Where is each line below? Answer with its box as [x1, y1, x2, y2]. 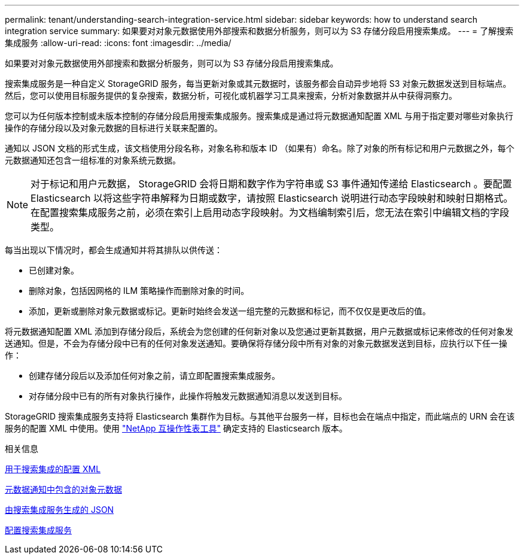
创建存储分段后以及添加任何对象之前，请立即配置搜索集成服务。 [29, 370, 280, 381]
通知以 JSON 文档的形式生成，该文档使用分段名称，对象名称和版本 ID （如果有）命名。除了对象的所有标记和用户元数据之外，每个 [5, 143, 514, 153]
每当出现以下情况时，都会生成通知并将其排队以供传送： [5, 245, 223, 255]
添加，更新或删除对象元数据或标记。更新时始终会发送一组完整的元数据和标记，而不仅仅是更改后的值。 [29, 306, 431, 316]
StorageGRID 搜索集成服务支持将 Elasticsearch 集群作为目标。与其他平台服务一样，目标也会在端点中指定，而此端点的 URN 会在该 [5, 411, 515, 421]
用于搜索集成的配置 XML [5, 464, 101, 474]
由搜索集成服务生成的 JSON [5, 505, 114, 515]
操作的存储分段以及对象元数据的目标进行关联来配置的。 [5, 123, 223, 133]
